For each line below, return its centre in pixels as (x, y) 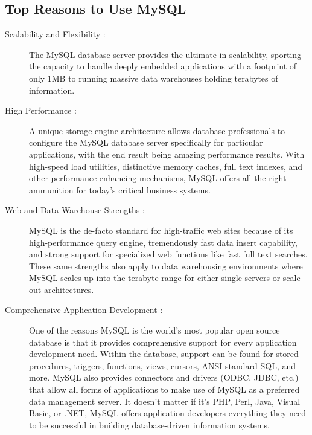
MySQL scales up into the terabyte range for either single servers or (155, 278)
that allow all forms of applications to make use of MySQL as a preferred (164, 389)
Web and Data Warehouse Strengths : (75, 210)
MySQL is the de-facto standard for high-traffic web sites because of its (161, 230)
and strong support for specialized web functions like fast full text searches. (168, 254)
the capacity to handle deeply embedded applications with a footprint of (163, 66)
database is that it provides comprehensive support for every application (163, 342)
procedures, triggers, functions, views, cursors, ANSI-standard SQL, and (163, 365)
